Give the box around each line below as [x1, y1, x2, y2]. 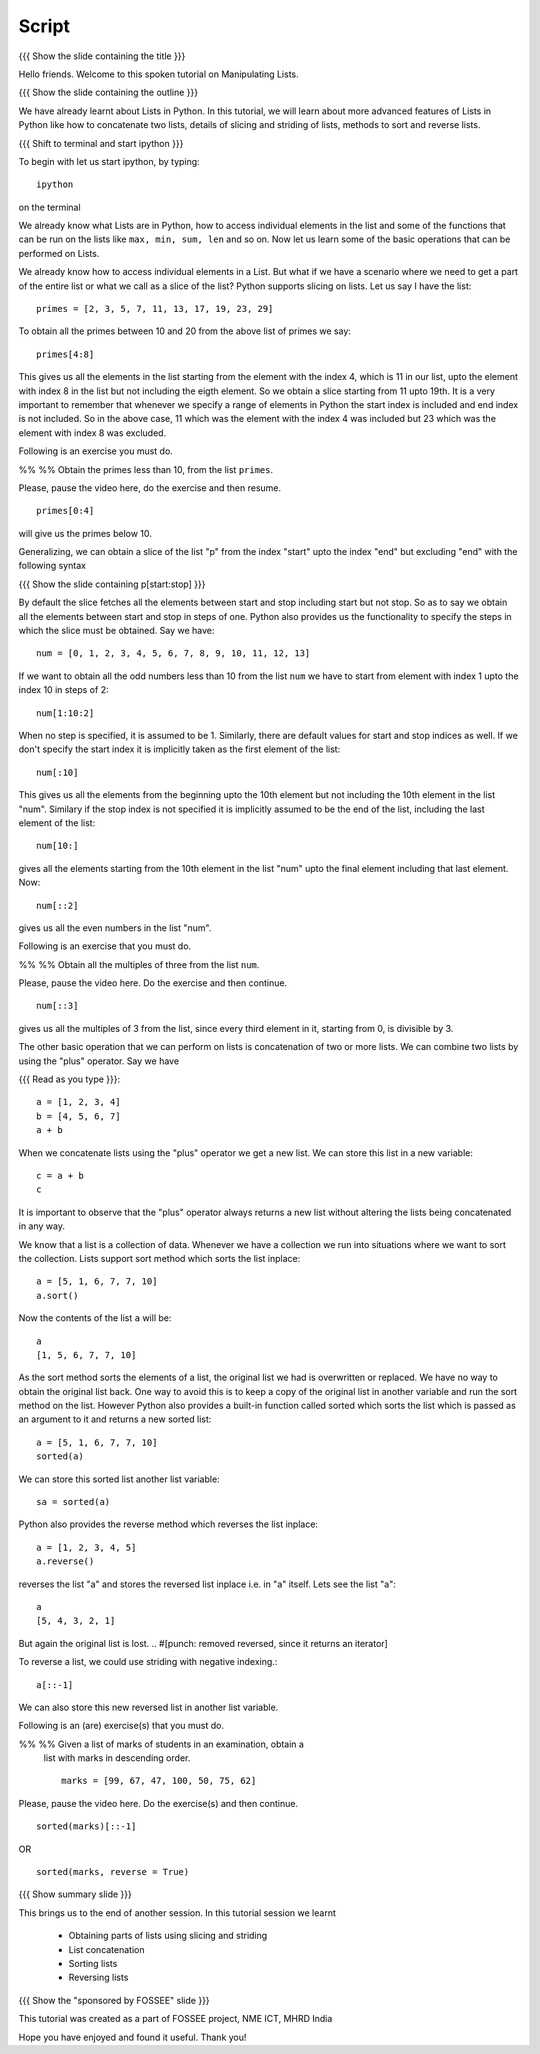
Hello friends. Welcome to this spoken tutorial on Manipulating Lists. [18, 68, 299, 80]
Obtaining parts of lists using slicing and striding [68, 1930, 268, 1942]
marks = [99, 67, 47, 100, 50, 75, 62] [61, 1775, 257, 1787]
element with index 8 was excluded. [18, 426, 167, 439]
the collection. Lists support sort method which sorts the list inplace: [18, 1252, 301, 1264]
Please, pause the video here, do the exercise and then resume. [18, 481, 282, 494]
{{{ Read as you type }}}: [18, 1073, 121, 1085]
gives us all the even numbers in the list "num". [18, 921, 212, 934]
